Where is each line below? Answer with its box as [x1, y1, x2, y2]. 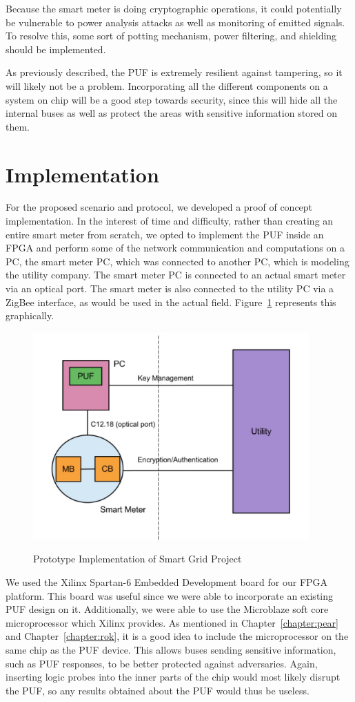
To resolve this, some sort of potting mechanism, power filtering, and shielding [6, 28, 337, 43]
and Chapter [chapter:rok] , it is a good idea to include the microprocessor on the [6, 629, 349, 643]
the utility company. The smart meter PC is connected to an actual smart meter [6, 267, 346, 282]
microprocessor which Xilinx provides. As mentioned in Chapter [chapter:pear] [6, 615, 338, 629]
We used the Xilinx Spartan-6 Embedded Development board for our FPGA [6, 575, 328, 589]
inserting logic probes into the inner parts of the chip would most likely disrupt [6, 670, 341, 684]
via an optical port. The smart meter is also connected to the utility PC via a [6, 281, 334, 296]
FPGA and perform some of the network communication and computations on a [6, 240, 345, 255]
